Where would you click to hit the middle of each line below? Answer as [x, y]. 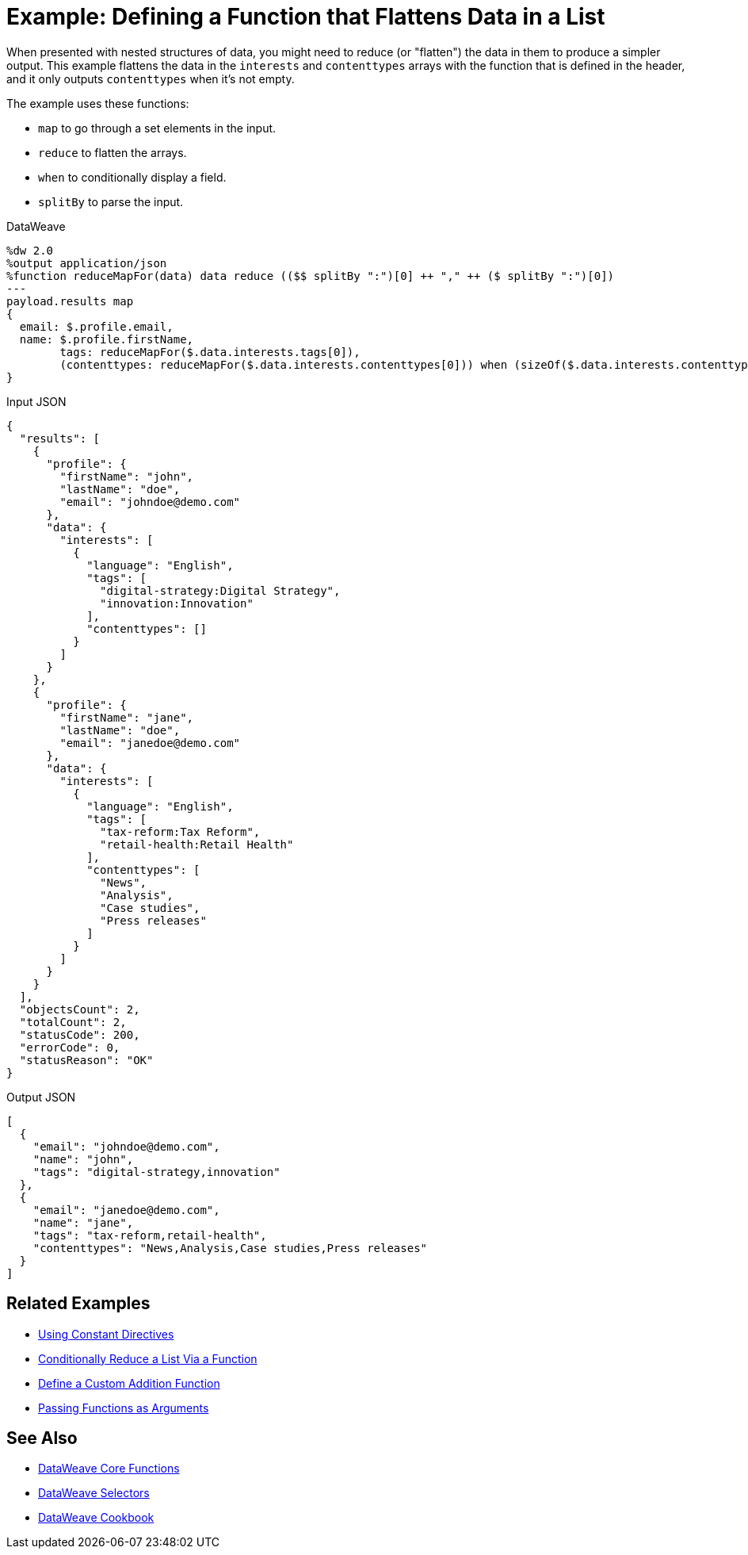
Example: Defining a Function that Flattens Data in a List [306, 17]
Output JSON [41, 1097]
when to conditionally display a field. [132, 177]
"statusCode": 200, [80, 1034]
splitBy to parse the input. [111, 201]
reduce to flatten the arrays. [113, 152]
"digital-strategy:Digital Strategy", [220, 590]
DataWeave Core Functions [109, 1469]
